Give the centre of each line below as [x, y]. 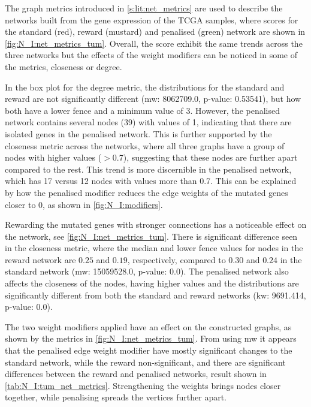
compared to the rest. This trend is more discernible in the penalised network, [148, 169]
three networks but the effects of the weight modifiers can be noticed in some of [151, 55]
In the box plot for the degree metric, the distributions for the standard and [145, 87]
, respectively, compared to [176, 259]
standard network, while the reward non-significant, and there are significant [145, 362]
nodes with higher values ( [53, 157]
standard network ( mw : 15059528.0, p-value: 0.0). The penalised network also [147, 271]
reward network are [40, 259]
